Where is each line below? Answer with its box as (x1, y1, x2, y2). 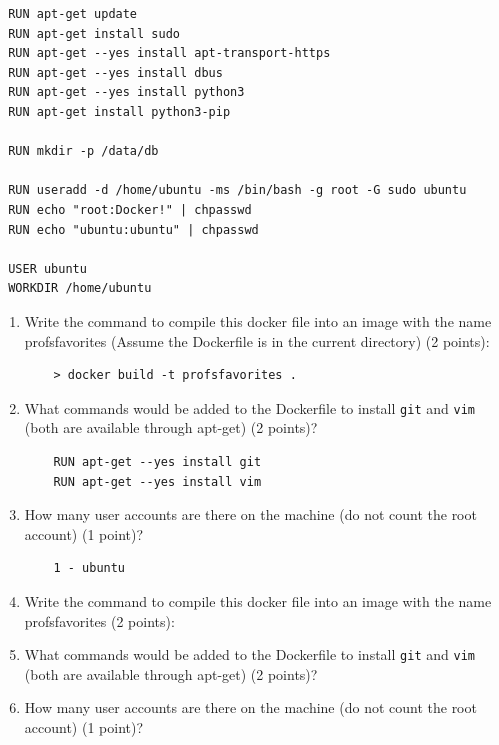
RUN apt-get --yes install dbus (8, 65, 223, 80)
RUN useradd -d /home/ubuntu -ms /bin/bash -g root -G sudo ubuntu (8, 183, 467, 198)
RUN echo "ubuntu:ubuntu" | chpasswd (8, 222, 259, 237)
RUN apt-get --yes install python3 (8, 85, 245, 100)
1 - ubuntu (53, 561, 126, 576)
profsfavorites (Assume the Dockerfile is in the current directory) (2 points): (24, 330, 490, 351)
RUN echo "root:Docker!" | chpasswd (8, 202, 252, 217)
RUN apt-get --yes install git (53, 454, 262, 469)
